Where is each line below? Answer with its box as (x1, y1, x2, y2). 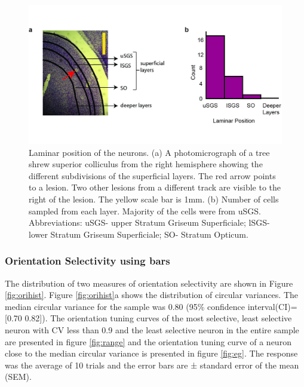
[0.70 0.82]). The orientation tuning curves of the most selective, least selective (5, 312, 292, 324)
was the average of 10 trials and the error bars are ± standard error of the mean (5, 358, 299, 371)
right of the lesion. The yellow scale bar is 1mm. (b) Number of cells (29, 193, 279, 205)
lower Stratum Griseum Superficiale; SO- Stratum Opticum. (29, 228, 248, 240)
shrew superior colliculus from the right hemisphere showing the (29, 158, 263, 170)
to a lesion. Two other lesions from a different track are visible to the (29, 181, 281, 193)
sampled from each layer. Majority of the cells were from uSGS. (29, 204, 261, 217)
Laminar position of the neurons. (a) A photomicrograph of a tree (29, 146, 270, 158)
